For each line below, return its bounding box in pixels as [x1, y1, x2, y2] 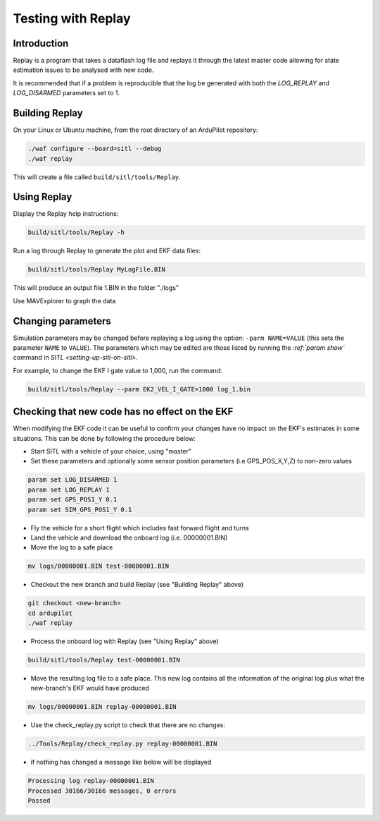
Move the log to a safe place [30, 543, 113, 552]
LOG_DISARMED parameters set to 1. [13, 89, 120, 97]
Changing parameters [13, 315, 112, 327]
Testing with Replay [13, 11, 131, 26]
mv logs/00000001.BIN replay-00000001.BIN [27, 703, 177, 711]
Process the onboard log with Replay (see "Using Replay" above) [30, 637, 220, 645]
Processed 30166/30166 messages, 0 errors [27, 786, 177, 795]
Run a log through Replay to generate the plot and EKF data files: [13, 247, 201, 255]
